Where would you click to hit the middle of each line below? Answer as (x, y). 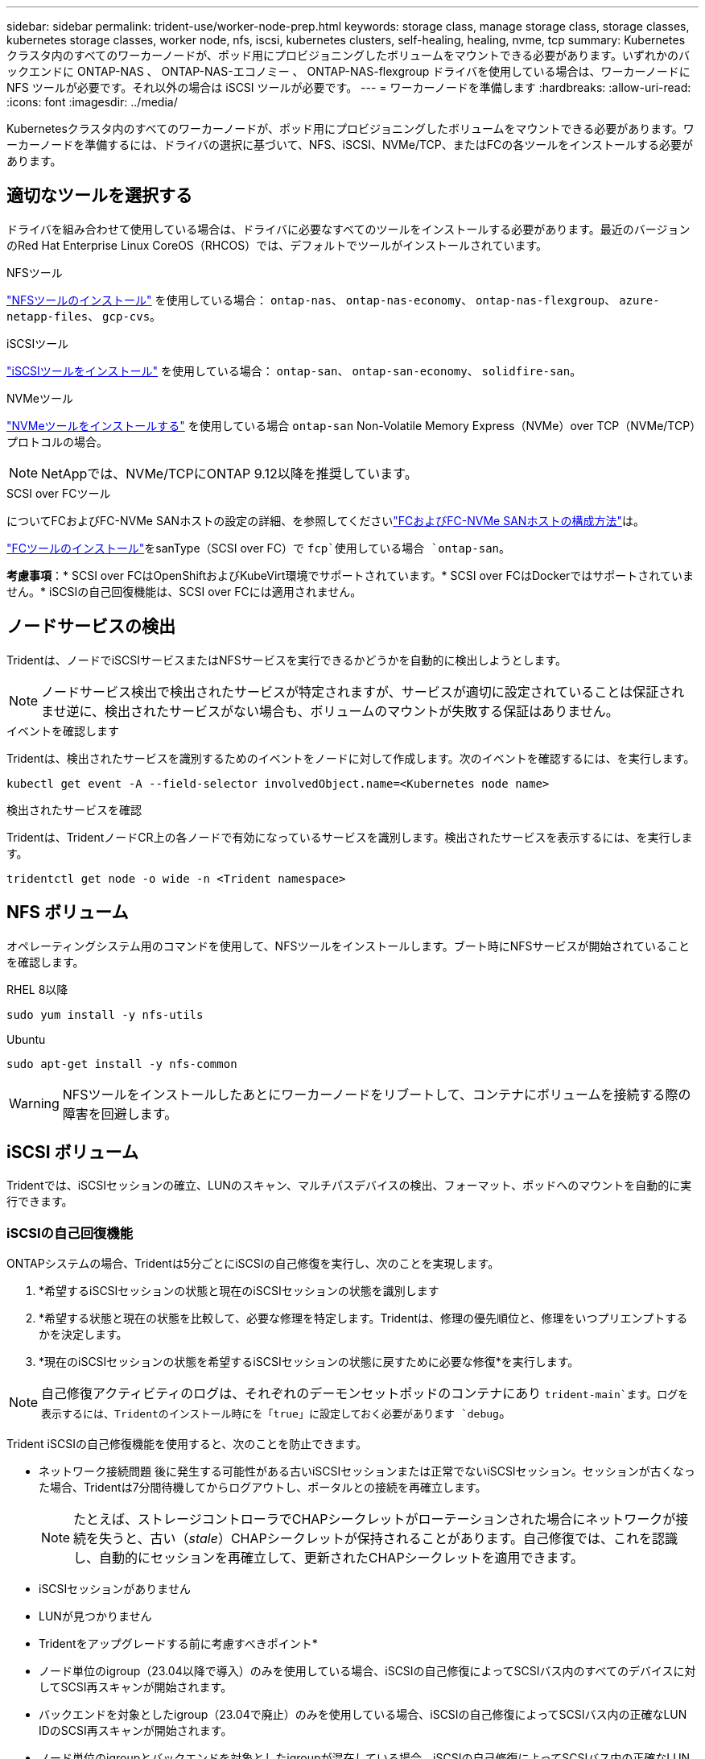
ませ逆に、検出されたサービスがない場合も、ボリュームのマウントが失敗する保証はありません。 (330, 711)
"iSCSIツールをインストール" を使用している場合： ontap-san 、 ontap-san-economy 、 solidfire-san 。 (294, 370)
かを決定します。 (83, 1335)
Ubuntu (26, 1039)
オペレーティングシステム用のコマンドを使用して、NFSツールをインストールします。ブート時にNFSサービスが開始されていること (348, 946)
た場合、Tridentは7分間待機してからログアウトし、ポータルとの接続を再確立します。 (263, 1488)
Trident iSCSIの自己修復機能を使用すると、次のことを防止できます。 (187, 1444)
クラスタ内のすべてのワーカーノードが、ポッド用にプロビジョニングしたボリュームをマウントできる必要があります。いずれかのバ (348, 55)
